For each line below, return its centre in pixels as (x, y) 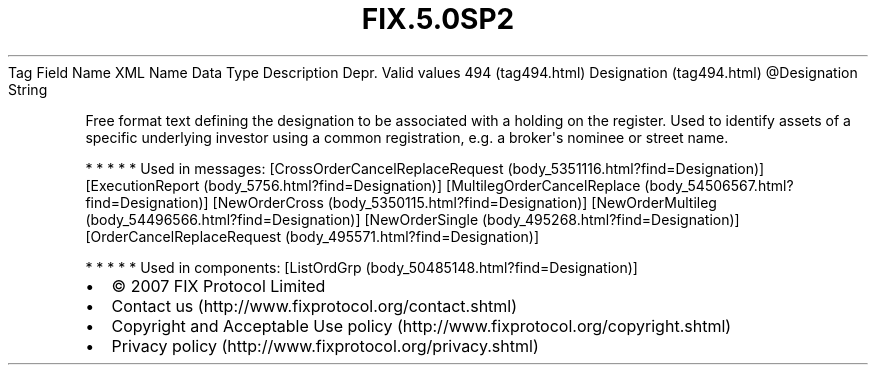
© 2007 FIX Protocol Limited (218, 285)
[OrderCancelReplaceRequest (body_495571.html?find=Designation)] (312, 236)
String (28, 89)
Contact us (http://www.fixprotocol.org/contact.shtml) (314, 305)
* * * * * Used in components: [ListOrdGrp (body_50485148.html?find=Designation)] (361, 267)
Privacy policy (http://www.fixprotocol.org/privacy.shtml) (325, 345)
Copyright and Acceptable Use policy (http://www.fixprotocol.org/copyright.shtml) (421, 325)
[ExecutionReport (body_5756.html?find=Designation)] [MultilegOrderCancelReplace (363, 185)
